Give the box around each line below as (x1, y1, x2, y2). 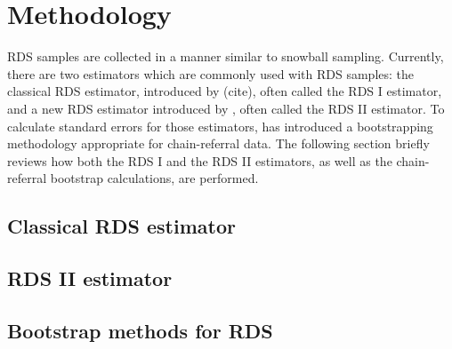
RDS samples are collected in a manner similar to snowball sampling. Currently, (7, 47, 444, 66)
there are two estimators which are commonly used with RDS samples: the (7, 64, 415, 83)
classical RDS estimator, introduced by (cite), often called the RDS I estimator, (7, 82, 442, 100)
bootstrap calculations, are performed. (50, 169, 259, 187)
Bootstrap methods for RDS (7, 316, 273, 344)
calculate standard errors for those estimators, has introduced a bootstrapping (7, 116, 433, 135)
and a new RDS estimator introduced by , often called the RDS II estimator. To (7, 99, 445, 117)
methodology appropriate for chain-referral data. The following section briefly (7, 134, 430, 153)
